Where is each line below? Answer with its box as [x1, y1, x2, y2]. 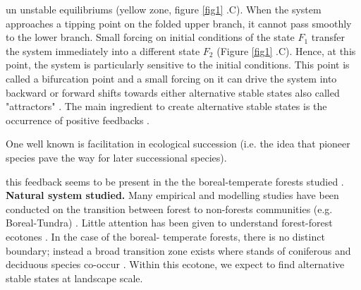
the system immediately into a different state [6, 43, 200, 58]
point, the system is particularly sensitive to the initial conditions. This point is [6, 57, 350, 72]
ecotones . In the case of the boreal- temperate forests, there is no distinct [6, 229, 325, 243]
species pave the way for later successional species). [6, 150, 227, 164]
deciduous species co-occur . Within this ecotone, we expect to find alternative [6, 257, 345, 272]
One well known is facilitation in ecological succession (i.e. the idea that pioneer [6, 136, 350, 151]
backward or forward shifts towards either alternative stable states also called [6, 85, 340, 99]
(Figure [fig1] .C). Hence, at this [216, 43, 356, 58]
